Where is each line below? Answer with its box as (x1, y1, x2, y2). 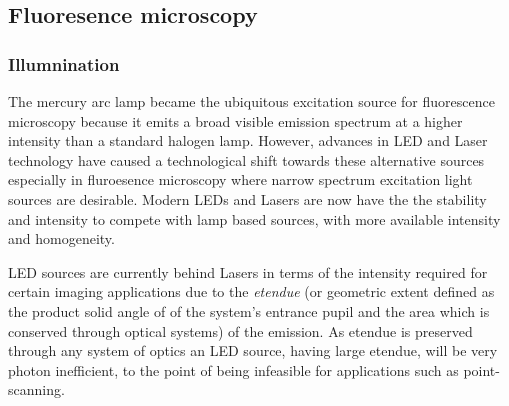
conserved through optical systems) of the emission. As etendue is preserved (8, 320, 473, 341)
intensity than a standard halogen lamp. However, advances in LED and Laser (8, 130, 488, 151)
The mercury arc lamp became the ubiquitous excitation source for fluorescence (8, 91, 495, 111)
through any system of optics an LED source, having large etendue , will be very (8, 340, 498, 361)
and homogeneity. (8, 228, 115, 249)
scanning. (8, 379, 65, 400)
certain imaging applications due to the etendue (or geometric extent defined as (8, 281, 495, 302)
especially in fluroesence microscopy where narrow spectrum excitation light (8, 169, 473, 190)
